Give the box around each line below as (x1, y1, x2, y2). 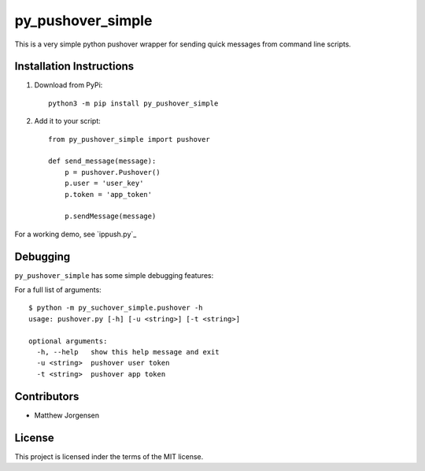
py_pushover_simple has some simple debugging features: (14, 270, 214, 280)
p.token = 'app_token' (64, 190, 153, 198)
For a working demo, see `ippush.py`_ (14, 229, 137, 239)
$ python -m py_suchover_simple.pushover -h (28, 303, 204, 313)
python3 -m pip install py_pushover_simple (48, 98, 219, 108)
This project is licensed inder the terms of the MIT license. (14, 451, 204, 461)
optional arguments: (28, 336, 108, 346)
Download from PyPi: (34, 80, 103, 90)
